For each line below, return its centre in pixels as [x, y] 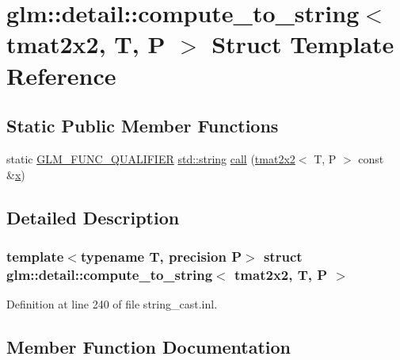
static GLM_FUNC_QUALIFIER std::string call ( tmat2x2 [151, 158]
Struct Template [303, 44]
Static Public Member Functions [143, 126]
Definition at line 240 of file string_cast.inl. [112, 304]
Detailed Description [93, 217]
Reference [61, 75]
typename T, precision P [161, 256]
